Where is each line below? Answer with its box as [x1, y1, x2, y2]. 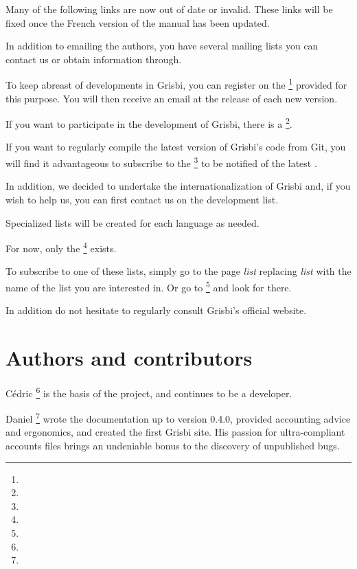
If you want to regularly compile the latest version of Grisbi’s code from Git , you [5, 140, 346, 154]
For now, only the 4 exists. [5, 239, 117, 255]
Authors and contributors [5, 343, 253, 371]
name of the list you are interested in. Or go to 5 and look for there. [5, 278, 292, 294]
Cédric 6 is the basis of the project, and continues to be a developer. [5, 383, 292, 400]
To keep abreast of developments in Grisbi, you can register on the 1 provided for [5, 76, 347, 92]
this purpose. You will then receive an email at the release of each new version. [5, 91, 338, 105]
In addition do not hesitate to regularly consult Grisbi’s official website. [5, 303, 307, 317]
